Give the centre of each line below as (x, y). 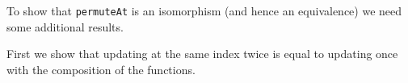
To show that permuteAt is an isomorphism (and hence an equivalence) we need (204, 10)
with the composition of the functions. (101, 69)
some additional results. (65, 26)
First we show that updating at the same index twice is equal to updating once (202, 54)
